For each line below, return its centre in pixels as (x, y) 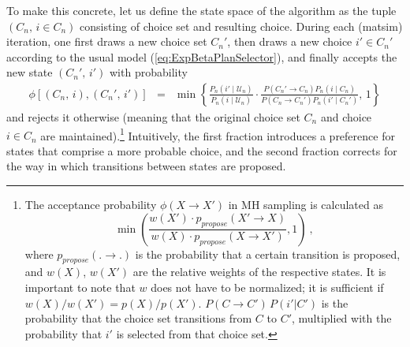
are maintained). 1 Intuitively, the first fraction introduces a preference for (218, 134)
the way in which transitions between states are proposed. (146, 166)
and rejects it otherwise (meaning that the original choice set (153, 117)
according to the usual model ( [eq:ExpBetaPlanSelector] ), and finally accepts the (202, 56)
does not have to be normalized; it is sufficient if (267, 287)
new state (30, 72)
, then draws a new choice (290, 41)
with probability (149, 72)
